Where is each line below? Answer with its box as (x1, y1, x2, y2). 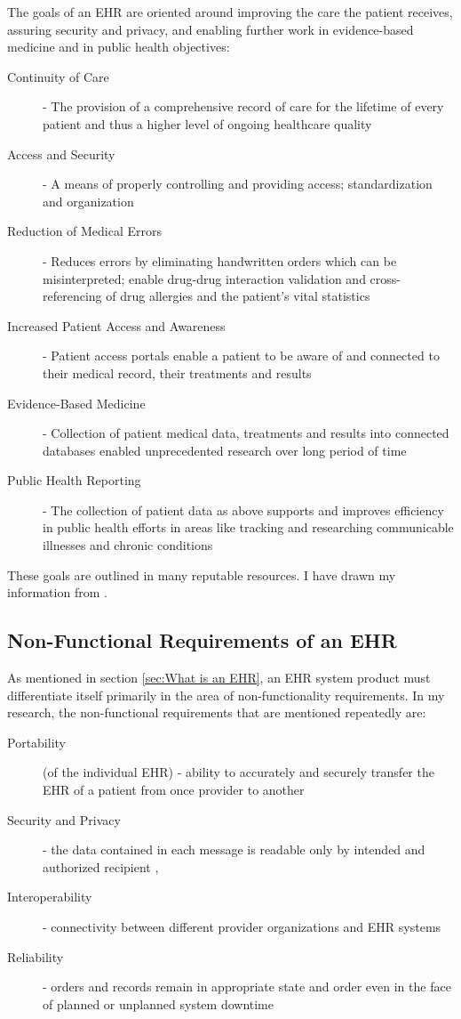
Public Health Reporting (7, 471, 141, 489)
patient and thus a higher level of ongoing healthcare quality (43, 114, 372, 133)
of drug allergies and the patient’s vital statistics (106, 287, 370, 305)
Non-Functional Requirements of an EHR (7, 627, 397, 654)
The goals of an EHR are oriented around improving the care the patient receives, (7, 3, 453, 20)
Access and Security (7, 144, 115, 163)
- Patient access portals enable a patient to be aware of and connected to (43, 346, 440, 365)
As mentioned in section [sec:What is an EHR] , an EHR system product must (7, 668, 431, 687)
